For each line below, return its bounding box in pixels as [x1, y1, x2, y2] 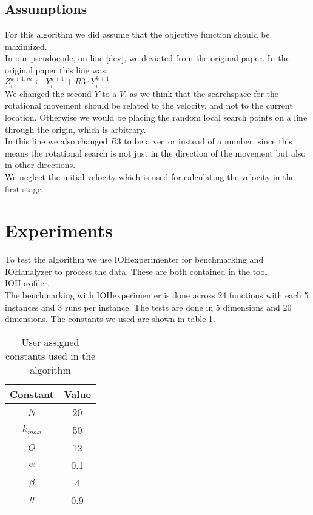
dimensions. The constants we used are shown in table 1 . [5, 312, 215, 325]
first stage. [5, 182, 44, 195]
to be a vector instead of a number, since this [124, 135, 292, 147]
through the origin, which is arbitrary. [5, 123, 146, 135]
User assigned [21, 334, 79, 349]
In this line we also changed [5, 135, 108, 147]
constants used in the [5, 348, 96, 363]
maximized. [5, 39, 47, 52]
